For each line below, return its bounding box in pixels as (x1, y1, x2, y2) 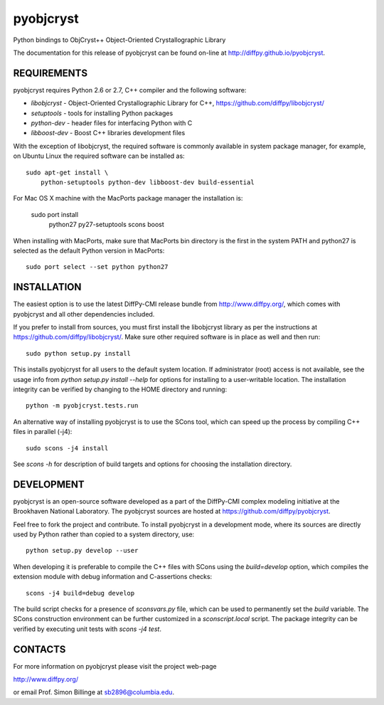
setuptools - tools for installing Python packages (31, 109, 174, 117)
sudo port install (31, 210, 78, 218)
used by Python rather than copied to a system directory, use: (13, 530, 195, 539)
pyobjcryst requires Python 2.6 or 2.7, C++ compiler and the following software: (13, 85, 247, 94)
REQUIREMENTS (13, 67, 88, 79)
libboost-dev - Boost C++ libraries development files (31, 129, 186, 137)
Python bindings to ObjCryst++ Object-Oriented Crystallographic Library (13, 36, 226, 44)
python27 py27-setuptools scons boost (48, 221, 165, 229)
